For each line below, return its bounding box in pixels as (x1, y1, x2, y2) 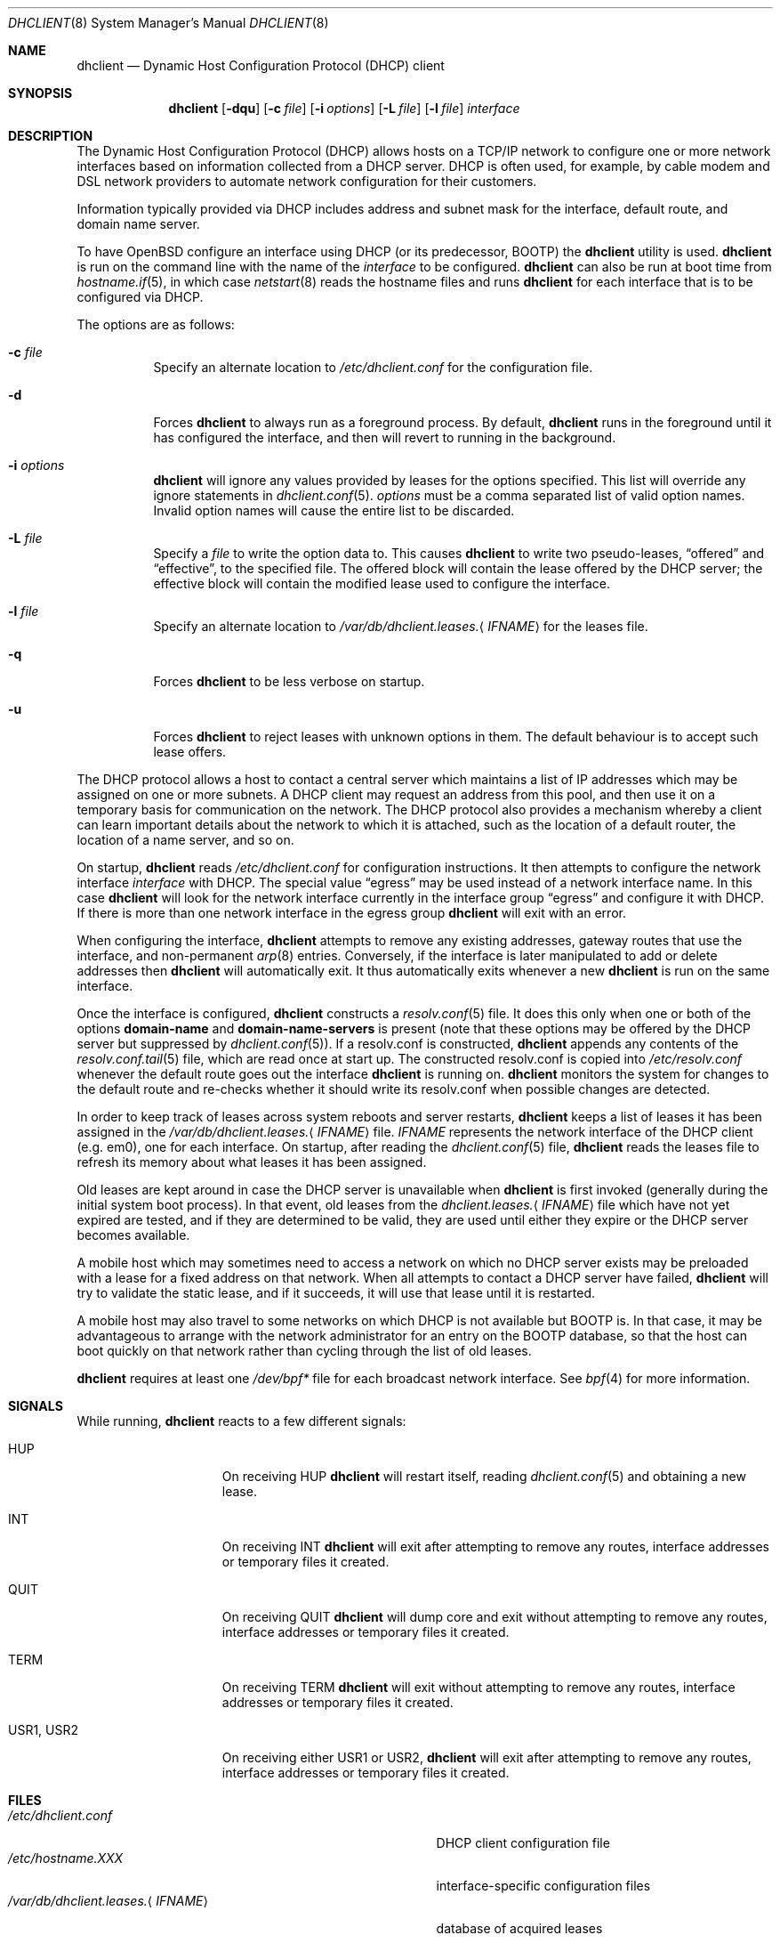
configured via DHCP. (76, 289, 204, 304)
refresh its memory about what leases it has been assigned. (76, 1154, 427, 1170)
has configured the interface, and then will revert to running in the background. (153, 430, 616, 445)
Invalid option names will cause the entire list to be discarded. (153, 503, 515, 518)
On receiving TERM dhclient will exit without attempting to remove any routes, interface (221, 1680, 736, 1695)
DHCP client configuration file (436, 1835, 610, 1850)
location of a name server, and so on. (76, 832, 294, 847)
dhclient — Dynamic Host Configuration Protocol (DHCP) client (76, 58, 445, 73)
